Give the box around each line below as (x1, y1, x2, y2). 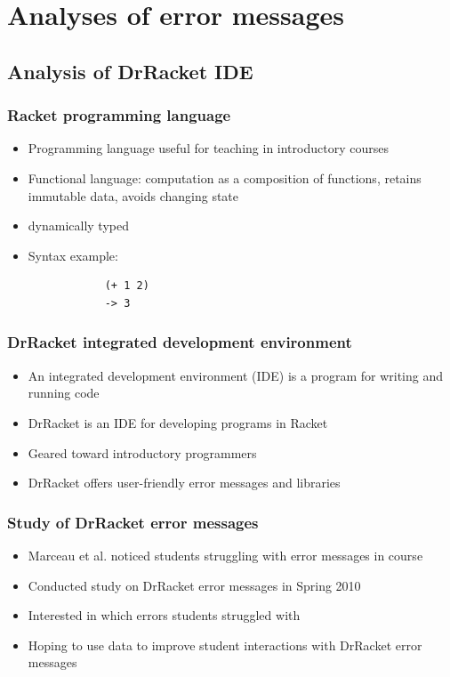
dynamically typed (28, 216, 129, 235)
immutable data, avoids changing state (28, 186, 239, 205)
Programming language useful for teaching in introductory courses (28, 139, 389, 157)
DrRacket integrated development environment (7, 331, 352, 353)
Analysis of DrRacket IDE (7, 57, 253, 85)
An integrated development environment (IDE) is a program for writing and (28, 366, 444, 384)
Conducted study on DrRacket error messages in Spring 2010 (28, 576, 361, 594)
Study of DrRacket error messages (7, 511, 259, 533)
